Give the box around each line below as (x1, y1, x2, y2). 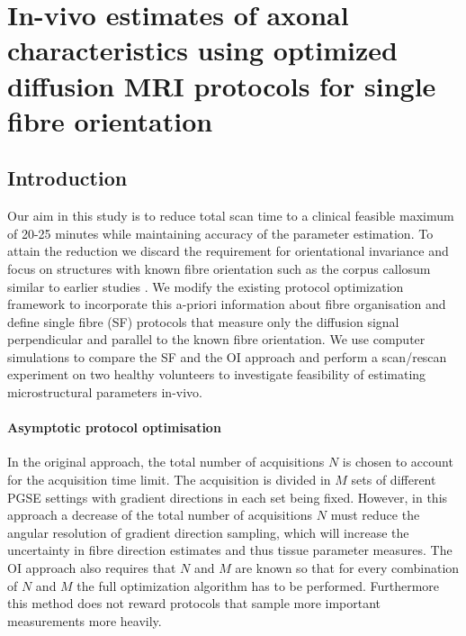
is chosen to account (342, 452, 453, 471)
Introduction (7, 164, 128, 192)
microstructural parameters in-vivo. (7, 383, 202, 402)
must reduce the (330, 505, 420, 524)
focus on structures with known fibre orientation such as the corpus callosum (7, 259, 431, 277)
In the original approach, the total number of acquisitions (7, 452, 325, 471)
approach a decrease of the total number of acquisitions (7, 505, 313, 524)
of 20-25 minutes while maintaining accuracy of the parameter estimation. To (7, 223, 434, 242)
